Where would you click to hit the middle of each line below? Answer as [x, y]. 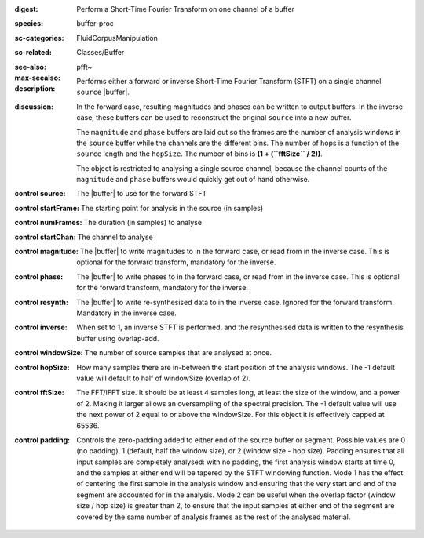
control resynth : [41, 302]
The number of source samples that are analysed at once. [178, 353]
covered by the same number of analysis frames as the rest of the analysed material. [214, 517]
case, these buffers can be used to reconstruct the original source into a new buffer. [214, 118]
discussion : [34, 107]
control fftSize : [39, 393]
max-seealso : [37, 78]
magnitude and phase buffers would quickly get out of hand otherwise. [193, 180]
